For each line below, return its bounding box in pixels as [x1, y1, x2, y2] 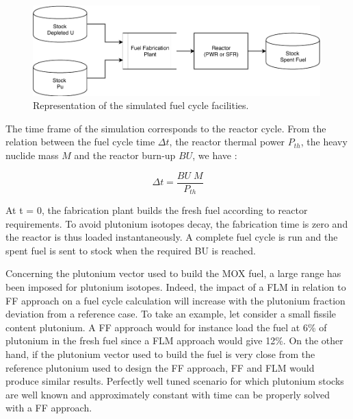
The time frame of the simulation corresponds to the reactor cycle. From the [5, 121, 326, 135]
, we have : [192, 148, 237, 162]
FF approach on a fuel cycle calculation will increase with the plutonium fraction [5, 293, 345, 307]
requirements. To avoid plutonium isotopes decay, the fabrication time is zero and [5, 216, 348, 230]
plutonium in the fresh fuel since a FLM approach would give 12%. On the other [5, 333, 343, 348]
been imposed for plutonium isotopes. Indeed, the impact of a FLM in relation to [5, 280, 346, 294]
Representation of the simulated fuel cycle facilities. [33, 98, 249, 112]
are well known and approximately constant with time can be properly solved [5, 387, 330, 401]
